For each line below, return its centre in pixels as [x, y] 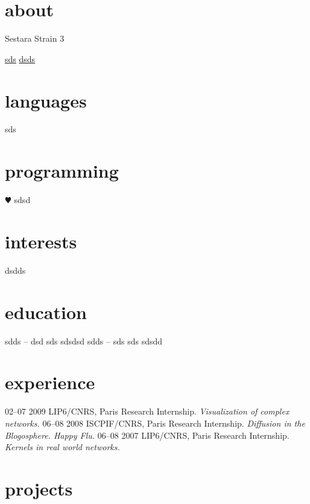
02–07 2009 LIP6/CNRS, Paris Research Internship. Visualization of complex [147, 411]
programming [62, 171]
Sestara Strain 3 [35, 38]
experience [50, 382]
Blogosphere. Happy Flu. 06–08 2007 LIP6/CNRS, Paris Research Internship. [147, 435]
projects [39, 488]
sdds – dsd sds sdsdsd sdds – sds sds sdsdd [84, 341]
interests [41, 241]
